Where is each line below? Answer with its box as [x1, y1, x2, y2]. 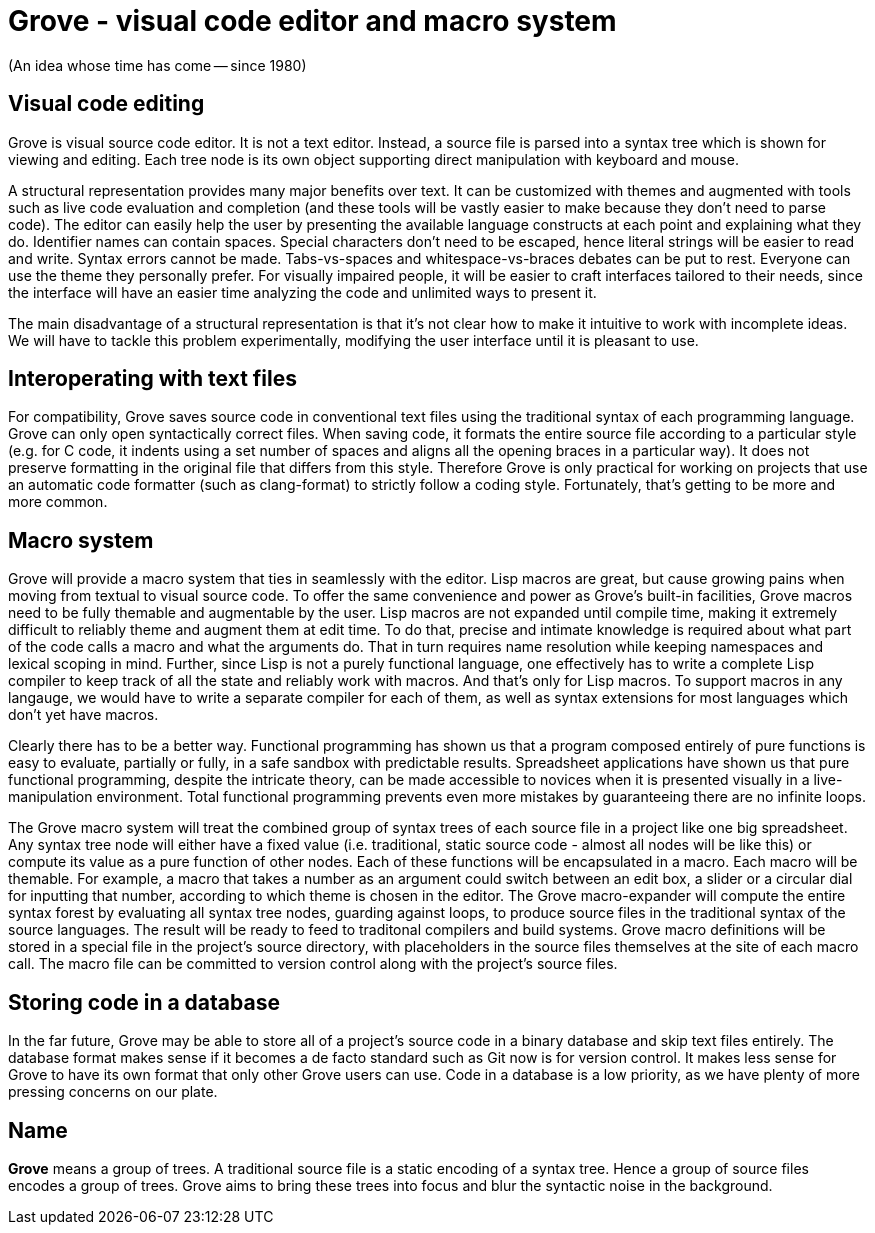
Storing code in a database [8, 989, 280, 1015]
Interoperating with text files [8, 366, 298, 392]
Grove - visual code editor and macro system [8, 4, 617, 38]
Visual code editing [8, 91, 205, 117]
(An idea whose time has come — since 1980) [8, 56, 307, 74]
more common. [8, 493, 108, 511]
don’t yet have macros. [8, 706, 159, 724]
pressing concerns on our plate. [8, 1083, 218, 1101]
